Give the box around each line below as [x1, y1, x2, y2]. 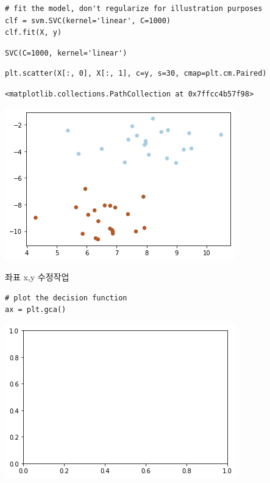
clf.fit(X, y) [5, 28, 62, 37]
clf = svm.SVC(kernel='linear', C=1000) [5, 16, 171, 25]
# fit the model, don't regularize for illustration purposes [5, 4, 263, 13]
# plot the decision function [5, 293, 127, 302]
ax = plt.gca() [5, 305, 66, 314]
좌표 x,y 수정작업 [5, 271, 69, 283]
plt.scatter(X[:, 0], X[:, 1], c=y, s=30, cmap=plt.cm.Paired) [5, 69, 267, 78]
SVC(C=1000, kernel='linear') [5, 48, 127, 57]
